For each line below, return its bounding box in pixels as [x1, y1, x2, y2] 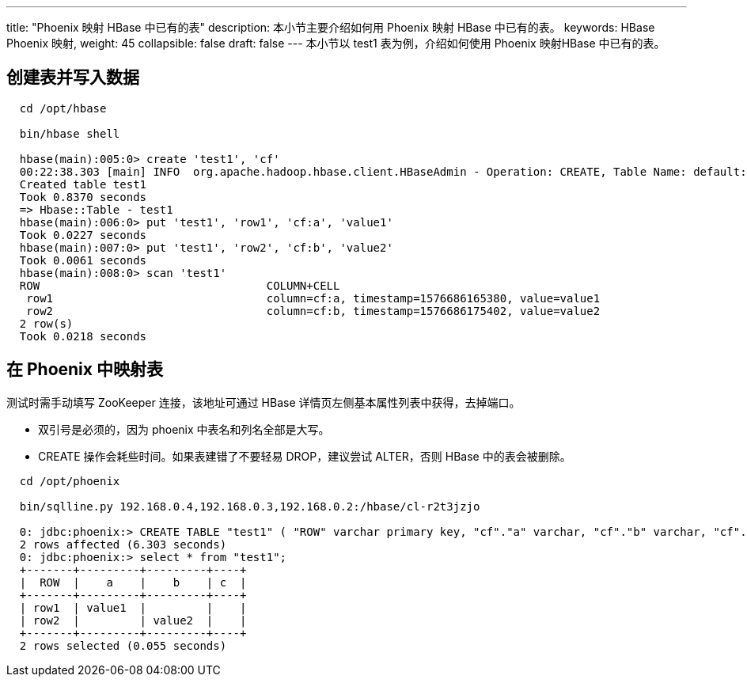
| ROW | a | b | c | [19, 575, 247, 589]
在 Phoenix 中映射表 [6, 359, 163, 380]
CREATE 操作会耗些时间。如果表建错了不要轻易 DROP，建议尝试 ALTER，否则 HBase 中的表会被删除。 [38, 449, 571, 463]
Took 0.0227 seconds [19, 228, 147, 241]
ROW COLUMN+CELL [19, 279, 340, 292]
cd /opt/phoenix [19, 474, 120, 488]
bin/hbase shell [19, 127, 120, 140]
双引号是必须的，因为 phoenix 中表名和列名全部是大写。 [38, 422, 330, 436]
